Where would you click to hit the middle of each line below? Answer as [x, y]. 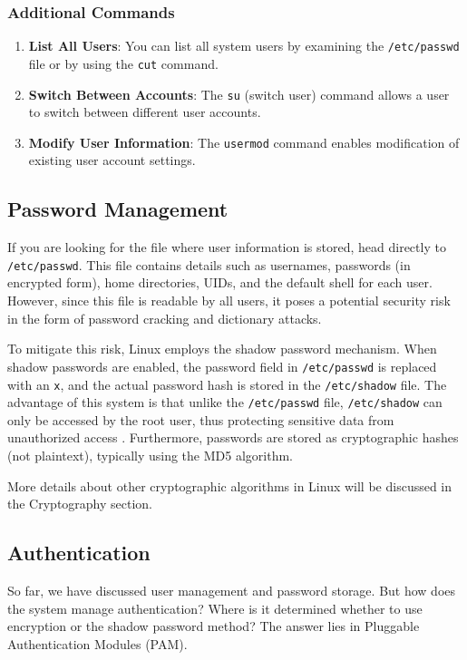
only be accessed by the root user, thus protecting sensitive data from [201, 419]
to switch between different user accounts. [145, 112]
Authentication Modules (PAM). [97, 643]
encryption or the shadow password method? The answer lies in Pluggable [214, 626]
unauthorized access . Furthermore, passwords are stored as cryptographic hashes [233, 437]
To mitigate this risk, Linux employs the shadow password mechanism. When [222, 349]
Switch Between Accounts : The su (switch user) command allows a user [239, 94]
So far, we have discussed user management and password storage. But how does [232, 590]
